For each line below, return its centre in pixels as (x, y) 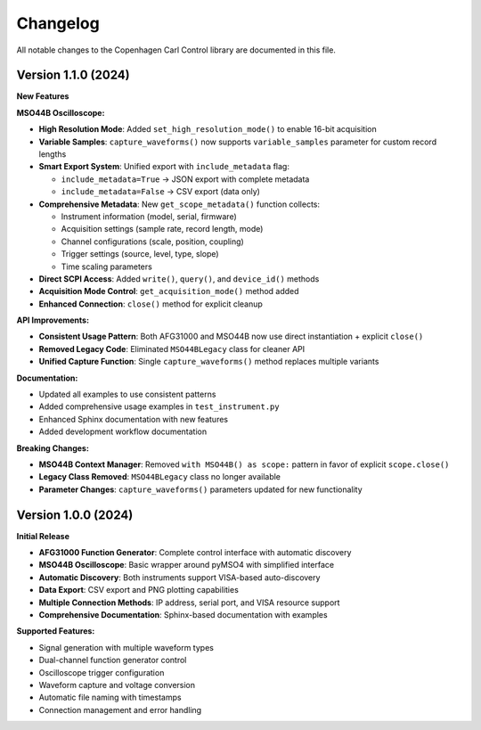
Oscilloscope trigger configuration (102, 672)
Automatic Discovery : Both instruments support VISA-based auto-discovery (179, 577)
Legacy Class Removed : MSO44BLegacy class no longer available (159, 477)
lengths (53, 154)
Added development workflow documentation (123, 431)
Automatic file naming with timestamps (110, 697)
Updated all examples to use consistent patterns (127, 394)
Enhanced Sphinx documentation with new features (134, 419)
